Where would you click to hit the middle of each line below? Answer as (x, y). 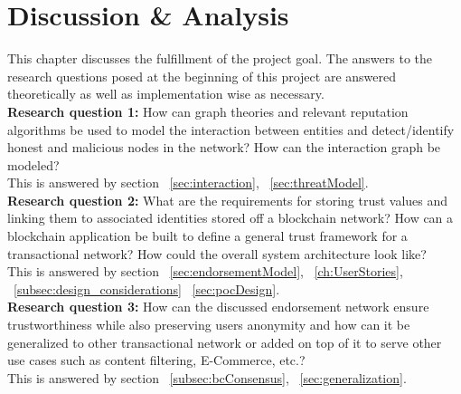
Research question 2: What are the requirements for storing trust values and (228, 200)
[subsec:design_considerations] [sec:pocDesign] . (147, 288)
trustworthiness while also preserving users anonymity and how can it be (209, 325)
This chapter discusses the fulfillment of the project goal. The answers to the (220, 58)
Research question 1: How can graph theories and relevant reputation (208, 111)
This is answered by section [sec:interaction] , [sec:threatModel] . (188, 183)
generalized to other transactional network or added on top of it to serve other (225, 342)
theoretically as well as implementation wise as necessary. (166, 94)
